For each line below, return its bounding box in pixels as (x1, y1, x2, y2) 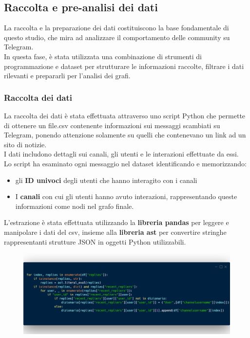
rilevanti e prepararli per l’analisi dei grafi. (4, 70, 131, 81)
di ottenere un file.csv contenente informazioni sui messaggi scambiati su (4, 120, 220, 130)
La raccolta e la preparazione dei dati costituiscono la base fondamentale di (4, 23, 229, 33)
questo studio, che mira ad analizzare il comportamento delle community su (4, 32, 230, 42)
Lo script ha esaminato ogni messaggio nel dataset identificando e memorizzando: (4, 158, 247, 168)
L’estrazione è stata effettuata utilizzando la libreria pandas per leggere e (4, 217, 229, 227)
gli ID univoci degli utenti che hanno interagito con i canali (15, 175, 197, 185)
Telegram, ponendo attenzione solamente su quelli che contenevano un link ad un (4, 130, 246, 140)
